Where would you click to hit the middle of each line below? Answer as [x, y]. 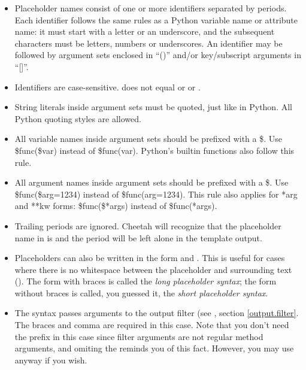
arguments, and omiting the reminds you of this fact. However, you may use [154, 348]
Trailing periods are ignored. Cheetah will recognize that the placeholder [148, 225]
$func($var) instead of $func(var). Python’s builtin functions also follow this [154, 150]
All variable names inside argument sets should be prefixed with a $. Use [149, 139]
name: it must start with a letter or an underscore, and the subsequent [145, 31]
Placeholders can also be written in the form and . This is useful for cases [150, 258]
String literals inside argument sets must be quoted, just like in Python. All [153, 107]
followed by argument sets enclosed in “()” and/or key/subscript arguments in [158, 55]
